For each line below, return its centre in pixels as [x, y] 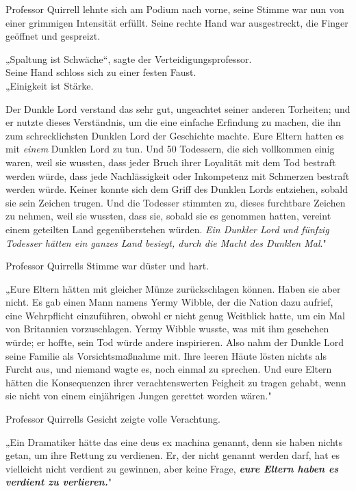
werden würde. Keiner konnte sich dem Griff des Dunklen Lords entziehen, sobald [177, 189]
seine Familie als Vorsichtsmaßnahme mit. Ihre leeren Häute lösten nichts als [166, 355]
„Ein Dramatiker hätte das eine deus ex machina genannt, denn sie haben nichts [174, 441]
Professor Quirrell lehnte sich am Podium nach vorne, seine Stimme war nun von [175, 9]
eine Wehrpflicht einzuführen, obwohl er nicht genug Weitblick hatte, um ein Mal [175, 315]
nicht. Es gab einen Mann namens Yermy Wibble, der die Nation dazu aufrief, [169, 302]
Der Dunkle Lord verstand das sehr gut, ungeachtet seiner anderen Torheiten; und [178, 108]
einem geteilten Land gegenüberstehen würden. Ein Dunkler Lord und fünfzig [167, 229]
